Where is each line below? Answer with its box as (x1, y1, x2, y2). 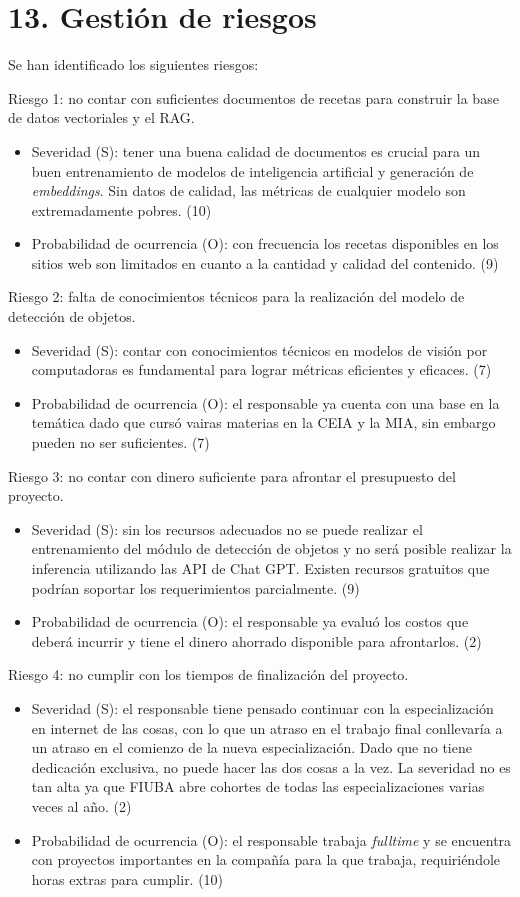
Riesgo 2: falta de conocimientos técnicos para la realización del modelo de (8, 286, 465, 307)
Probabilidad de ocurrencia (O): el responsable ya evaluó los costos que (31, 611, 469, 632)
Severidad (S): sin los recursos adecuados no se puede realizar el (31, 518, 423, 539)
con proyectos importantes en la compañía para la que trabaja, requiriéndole (31, 849, 501, 870)
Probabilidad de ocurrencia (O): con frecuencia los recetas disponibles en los (31, 233, 499, 254)
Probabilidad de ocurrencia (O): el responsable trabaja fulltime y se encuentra (31, 829, 512, 850)
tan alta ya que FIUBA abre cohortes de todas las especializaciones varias (31, 776, 485, 797)
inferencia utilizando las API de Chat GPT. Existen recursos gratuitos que (31, 558, 490, 578)
